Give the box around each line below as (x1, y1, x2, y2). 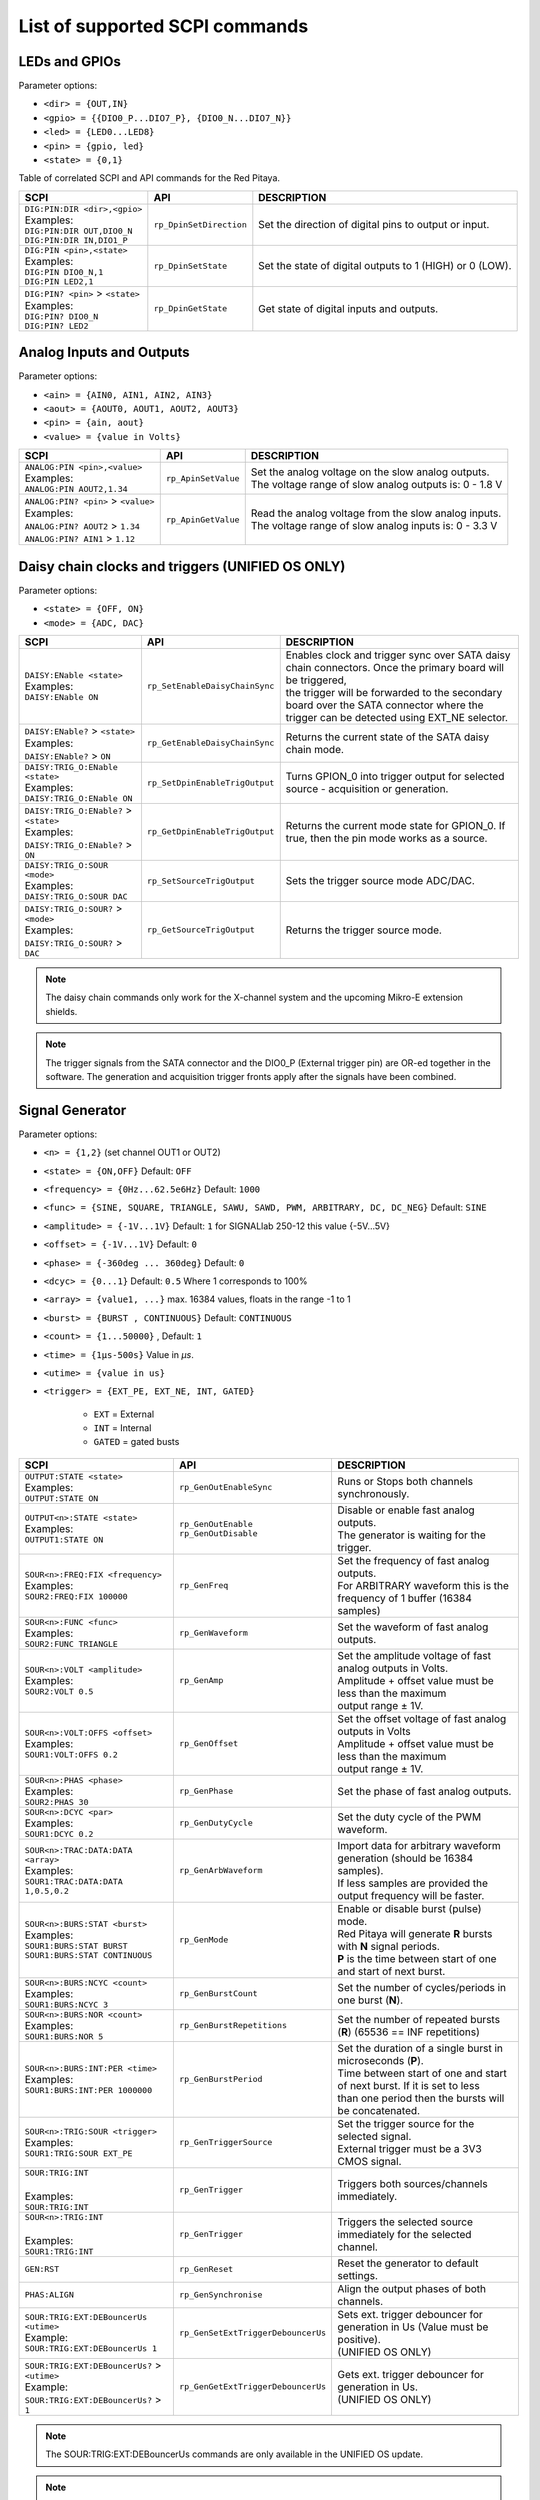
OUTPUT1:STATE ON (24, 1534, 104, 1545)
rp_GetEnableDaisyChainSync (146, 738, 275, 749)
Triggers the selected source (337, 2215, 474, 2229)
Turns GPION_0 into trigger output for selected (285, 770, 505, 784)
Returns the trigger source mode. (285, 923, 442, 937)
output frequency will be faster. (337, 1888, 485, 1902)
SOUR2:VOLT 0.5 (24, 1686, 94, 1697)
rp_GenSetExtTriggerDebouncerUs (178, 2328, 327, 2339)
